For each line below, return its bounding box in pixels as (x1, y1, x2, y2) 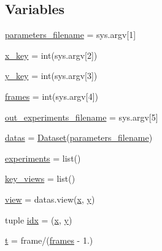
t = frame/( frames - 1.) (5, 234, 93, 247)
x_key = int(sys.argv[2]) (5, 48, 98, 61)
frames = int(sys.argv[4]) (5, 89, 98, 102)
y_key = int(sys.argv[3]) (5, 69, 98, 82)
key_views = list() (5, 172, 75, 185)
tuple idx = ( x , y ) (5, 213, 72, 226)
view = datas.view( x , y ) (5, 192, 95, 205)
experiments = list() (5, 151, 81, 164)
